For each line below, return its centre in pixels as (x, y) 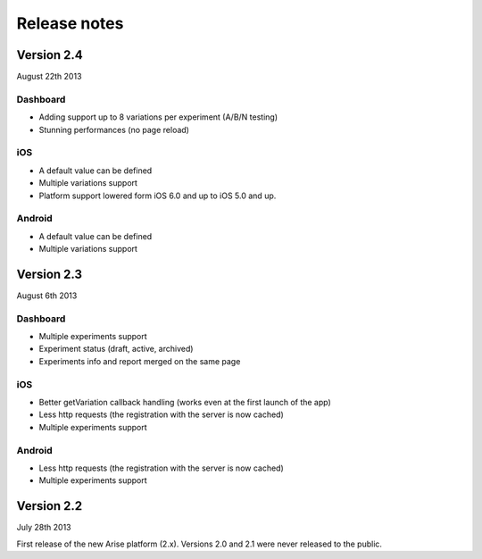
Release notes (70, 23)
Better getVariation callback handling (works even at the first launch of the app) (185, 403)
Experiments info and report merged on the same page (140, 361)
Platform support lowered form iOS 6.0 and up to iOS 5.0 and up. (158, 196)
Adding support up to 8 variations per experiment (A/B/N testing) (158, 117)
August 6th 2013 (47, 296)
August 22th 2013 (49, 77)
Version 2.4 (50, 55)
